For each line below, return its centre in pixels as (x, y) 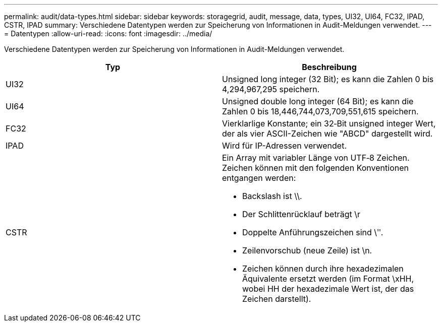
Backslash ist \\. (272, 196)
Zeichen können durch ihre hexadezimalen (323, 269)
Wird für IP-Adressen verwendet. (285, 146)
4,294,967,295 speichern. (271, 89)
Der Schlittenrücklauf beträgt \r (301, 214)
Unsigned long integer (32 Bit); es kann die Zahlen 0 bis (328, 79)
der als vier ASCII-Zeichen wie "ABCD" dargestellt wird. (327, 134)
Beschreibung (329, 67)
